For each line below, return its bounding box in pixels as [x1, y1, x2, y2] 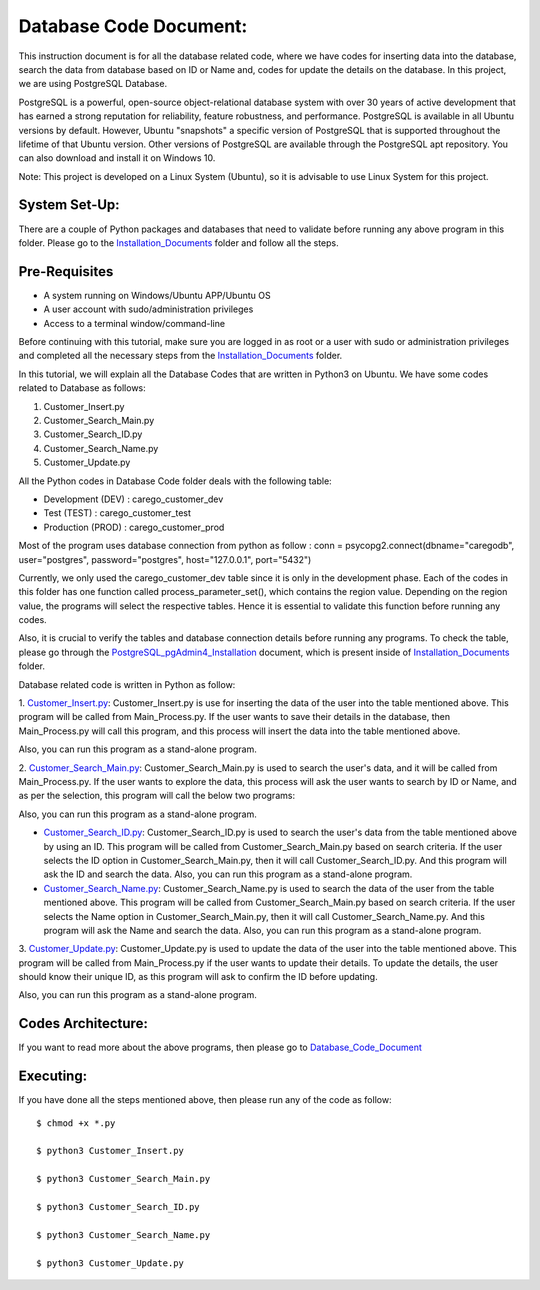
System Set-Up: [18, 196, 120, 214]
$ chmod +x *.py [36, 1117, 116, 1129]
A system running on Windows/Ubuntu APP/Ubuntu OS [43, 289, 271, 301]
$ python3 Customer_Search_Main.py [36, 1173, 211, 1185]
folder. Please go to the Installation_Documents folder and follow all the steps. [18, 236, 339, 249]
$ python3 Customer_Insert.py [36, 1145, 185, 1157]
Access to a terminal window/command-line [43, 317, 225, 329]
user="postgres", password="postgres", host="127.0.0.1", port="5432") [18, 553, 312, 565]
